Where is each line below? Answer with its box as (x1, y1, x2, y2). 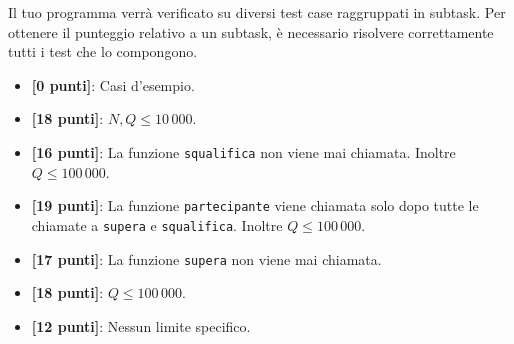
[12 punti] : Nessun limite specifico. (31, 315, 251, 336)
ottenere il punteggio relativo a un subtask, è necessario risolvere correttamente (8, 21, 494, 42)
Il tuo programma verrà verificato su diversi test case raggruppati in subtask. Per (8, 2, 506, 22)
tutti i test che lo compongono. (8, 41, 198, 62)
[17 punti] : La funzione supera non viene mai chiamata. (31, 248, 382, 269)
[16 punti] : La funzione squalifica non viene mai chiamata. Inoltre (31, 141, 456, 162)
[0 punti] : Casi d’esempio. (31, 74, 195, 95)
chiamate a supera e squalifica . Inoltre (31, 214, 283, 235)
